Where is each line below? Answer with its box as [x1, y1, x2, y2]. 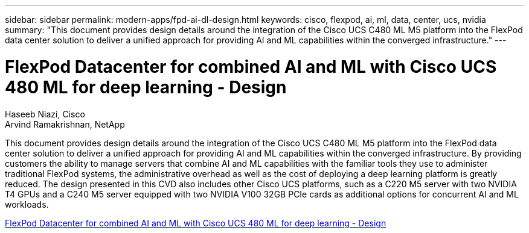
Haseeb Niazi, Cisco [5, 108, 85, 119]
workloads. [5, 199, 49, 210]
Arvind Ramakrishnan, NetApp [5, 119, 125, 129]
